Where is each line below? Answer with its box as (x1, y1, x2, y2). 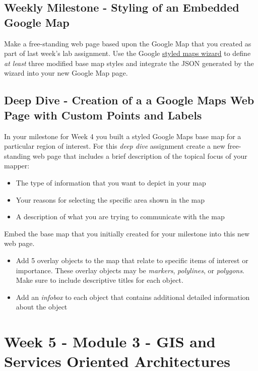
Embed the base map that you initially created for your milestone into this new (4, 228, 250, 238)
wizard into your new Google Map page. (4, 68, 128, 78)
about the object (16, 301, 68, 312)
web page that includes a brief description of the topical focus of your (32, 150, 247, 161)
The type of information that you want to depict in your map (16, 177, 206, 188)
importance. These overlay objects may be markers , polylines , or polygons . (16, 265, 244, 275)
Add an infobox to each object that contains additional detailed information (16, 291, 250, 302)
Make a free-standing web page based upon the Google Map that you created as (4, 38, 251, 48)
